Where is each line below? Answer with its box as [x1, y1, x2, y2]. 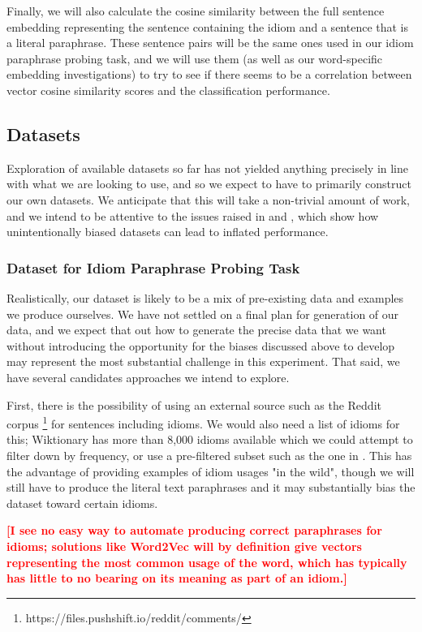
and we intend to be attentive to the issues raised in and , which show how [6, 207, 379, 224]
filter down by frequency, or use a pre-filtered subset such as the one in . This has [6, 446, 412, 463]
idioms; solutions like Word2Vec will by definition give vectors [6, 537, 362, 554]
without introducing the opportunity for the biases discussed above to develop [6, 337, 395, 354]
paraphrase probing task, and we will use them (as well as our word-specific [6, 49, 383, 67]
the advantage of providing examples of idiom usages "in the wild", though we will [6, 462, 415, 479]
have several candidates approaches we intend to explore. [6, 368, 290, 385]
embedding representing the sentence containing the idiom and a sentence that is [6, 18, 409, 35]
